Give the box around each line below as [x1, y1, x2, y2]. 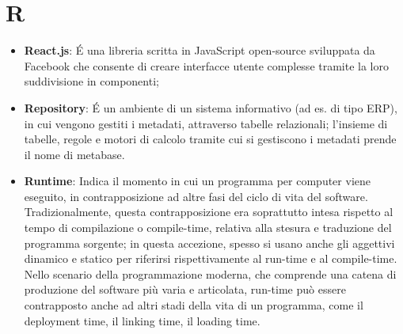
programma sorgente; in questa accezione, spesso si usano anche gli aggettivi [24, 234, 395, 251]
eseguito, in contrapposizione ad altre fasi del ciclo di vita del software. [24, 188, 368, 204]
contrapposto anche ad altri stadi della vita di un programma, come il [24, 297, 363, 313]
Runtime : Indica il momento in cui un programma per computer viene [24, 173, 371, 189]
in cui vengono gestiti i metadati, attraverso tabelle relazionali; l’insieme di [24, 115, 388, 131]
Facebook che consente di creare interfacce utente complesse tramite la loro [24, 57, 390, 74]
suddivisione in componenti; [24, 73, 159, 89]
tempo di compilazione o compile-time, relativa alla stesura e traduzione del [24, 219, 392, 236]
